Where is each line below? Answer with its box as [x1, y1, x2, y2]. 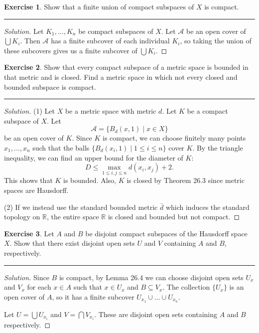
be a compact [187, 106, 228, 116]
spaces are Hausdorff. [4, 184, 69, 195]
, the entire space [46, 211, 99, 222]
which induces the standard [165, 201, 250, 212]
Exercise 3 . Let [4, 228, 54, 238]
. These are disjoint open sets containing [94, 309, 218, 319]
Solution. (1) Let [4, 106, 55, 116]
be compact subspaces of [78, 25, 153, 36]
